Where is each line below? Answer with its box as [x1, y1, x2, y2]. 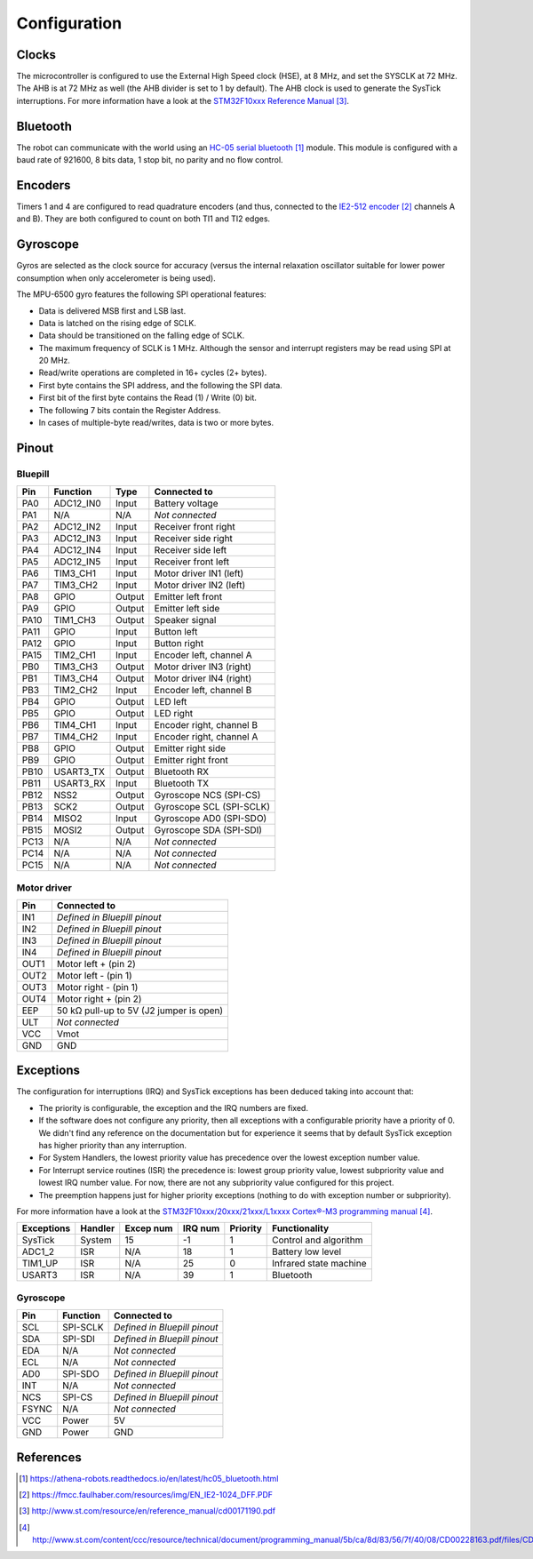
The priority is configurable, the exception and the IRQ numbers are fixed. [38, 1102, 308, 1113]
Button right [154, 637, 204, 650]
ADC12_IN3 [53, 532, 101, 545]
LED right [154, 708, 194, 720]
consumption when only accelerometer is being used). [16, 272, 217, 284]
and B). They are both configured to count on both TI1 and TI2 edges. [16, 213, 271, 224]
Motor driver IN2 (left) [154, 579, 246, 591]
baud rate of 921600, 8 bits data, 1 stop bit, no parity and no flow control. [16, 155, 283, 165]
